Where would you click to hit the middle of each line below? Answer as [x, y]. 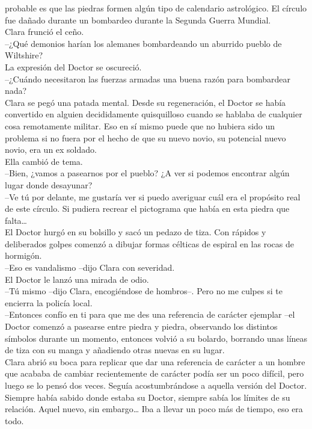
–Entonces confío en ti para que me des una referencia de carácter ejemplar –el [150, 314]
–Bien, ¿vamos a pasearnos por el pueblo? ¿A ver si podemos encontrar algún [147, 173]
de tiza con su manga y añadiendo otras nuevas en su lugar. [115, 350]
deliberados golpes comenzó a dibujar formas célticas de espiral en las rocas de [149, 243]
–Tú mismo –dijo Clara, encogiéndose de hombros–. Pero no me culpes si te [144, 291]
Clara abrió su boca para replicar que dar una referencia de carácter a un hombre [155, 361]
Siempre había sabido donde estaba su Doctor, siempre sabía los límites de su [148, 397]
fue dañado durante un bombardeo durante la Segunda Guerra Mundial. [138, 20]
